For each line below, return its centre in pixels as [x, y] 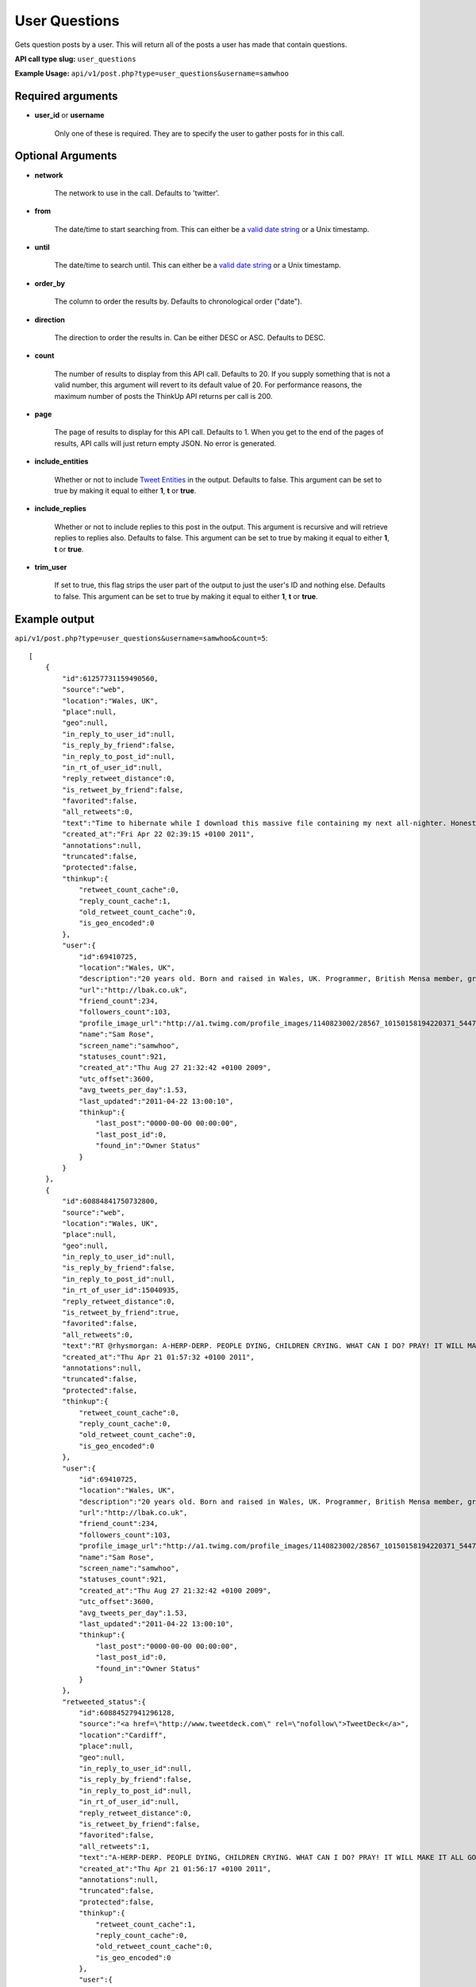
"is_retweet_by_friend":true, [121, 1313]
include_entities [61, 462]
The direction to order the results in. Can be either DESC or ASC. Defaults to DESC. [190, 338]
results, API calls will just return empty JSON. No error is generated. [165, 443]
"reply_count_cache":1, [125, 901]
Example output [55, 619]
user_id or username [69, 115]
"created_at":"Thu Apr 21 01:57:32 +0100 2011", [159, 1357]
